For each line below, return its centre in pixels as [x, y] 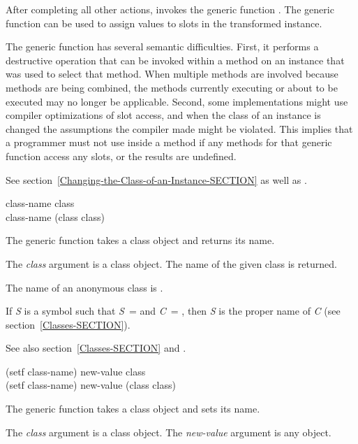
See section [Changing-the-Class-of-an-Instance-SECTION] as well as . [156, 179]
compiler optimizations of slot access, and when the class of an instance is [163, 115]
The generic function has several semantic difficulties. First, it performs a [162, 46]
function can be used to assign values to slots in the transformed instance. [164, 23]
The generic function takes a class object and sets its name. [133, 409]
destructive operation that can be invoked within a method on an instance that [175, 60]
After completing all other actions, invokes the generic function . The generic [170, 9]
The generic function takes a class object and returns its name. [140, 240]
